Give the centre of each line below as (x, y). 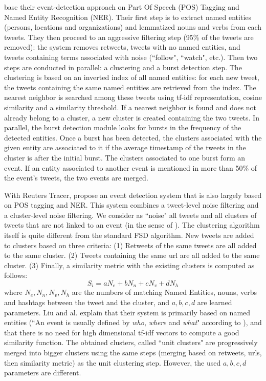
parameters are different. (43, 373)
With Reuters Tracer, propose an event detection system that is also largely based (133, 195)
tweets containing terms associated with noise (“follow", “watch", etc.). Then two (131, 57)
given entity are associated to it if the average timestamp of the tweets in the (125, 147)
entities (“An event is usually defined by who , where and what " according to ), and (133, 322)
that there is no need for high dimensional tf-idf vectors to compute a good (122, 332)
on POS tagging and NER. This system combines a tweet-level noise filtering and (131, 205)
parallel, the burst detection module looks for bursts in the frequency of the (123, 127)
